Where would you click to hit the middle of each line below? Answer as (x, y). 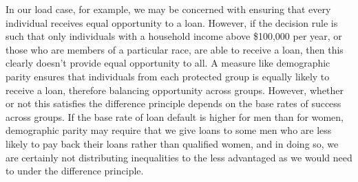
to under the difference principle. (75, 171)
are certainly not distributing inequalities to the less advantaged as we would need (179, 157)
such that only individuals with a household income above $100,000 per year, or (174, 36)
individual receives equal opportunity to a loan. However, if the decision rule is (172, 22)
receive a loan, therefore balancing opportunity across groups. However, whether (175, 90)
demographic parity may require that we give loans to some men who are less (169, 130)
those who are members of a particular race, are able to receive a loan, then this (175, 49)
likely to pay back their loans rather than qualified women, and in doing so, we (172, 143)
